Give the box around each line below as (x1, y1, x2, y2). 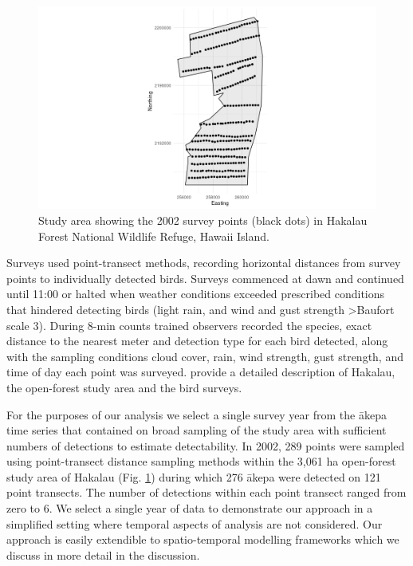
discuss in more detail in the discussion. (6, 546, 200, 563)
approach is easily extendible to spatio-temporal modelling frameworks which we (6, 531, 399, 548)
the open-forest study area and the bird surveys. (6, 379, 242, 395)
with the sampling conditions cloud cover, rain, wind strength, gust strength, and (6, 348, 403, 364)
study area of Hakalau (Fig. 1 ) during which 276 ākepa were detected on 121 (6, 468, 381, 485)
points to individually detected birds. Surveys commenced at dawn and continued (6, 269, 404, 286)
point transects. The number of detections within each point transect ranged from (6, 484, 407, 501)
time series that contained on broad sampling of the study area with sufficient (6, 422, 387, 438)
